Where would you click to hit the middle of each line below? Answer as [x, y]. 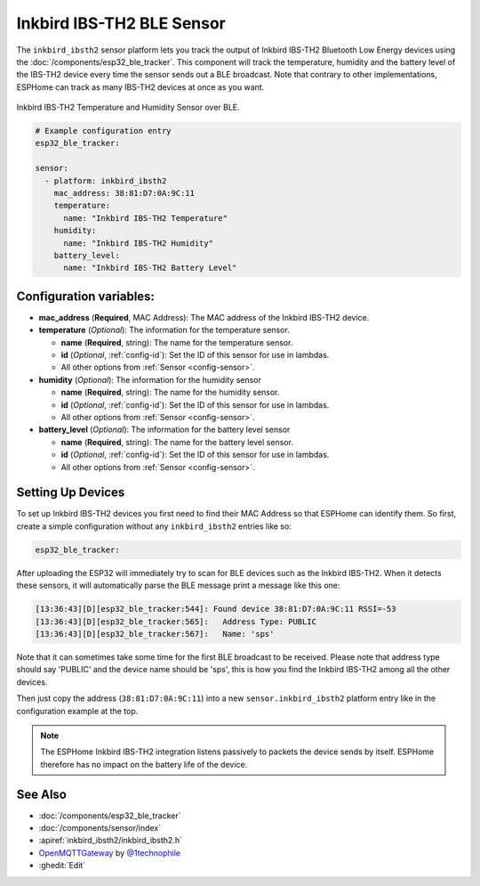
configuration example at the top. [77, 711]
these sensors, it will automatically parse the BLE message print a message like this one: [178, 585]
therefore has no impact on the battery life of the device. [144, 764]
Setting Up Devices [71, 493]
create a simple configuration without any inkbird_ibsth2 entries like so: [154, 526]
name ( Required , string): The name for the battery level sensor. [177, 442]
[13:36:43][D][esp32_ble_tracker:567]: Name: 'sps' [155, 634]
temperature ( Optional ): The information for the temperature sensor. [164, 330]
